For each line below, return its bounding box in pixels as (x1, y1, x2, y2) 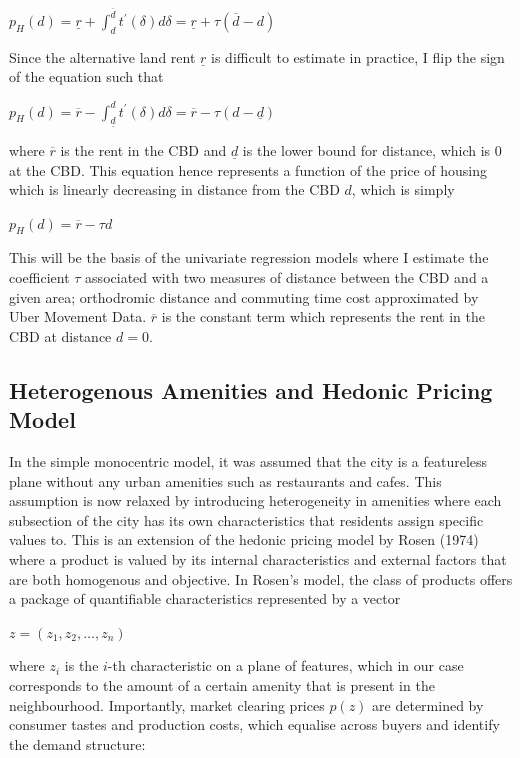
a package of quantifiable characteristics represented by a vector (9, 588, 401, 609)
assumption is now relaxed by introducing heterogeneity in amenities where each (9, 490, 502, 511)
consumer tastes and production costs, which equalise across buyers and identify (9, 714, 500, 735)
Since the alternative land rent (9, 46, 196, 67)
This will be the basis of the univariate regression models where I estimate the (9, 247, 489, 268)
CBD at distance (9, 325, 112, 346)
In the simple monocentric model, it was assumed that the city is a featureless (9, 451, 488, 472)
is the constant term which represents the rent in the (161, 306, 485, 327)
